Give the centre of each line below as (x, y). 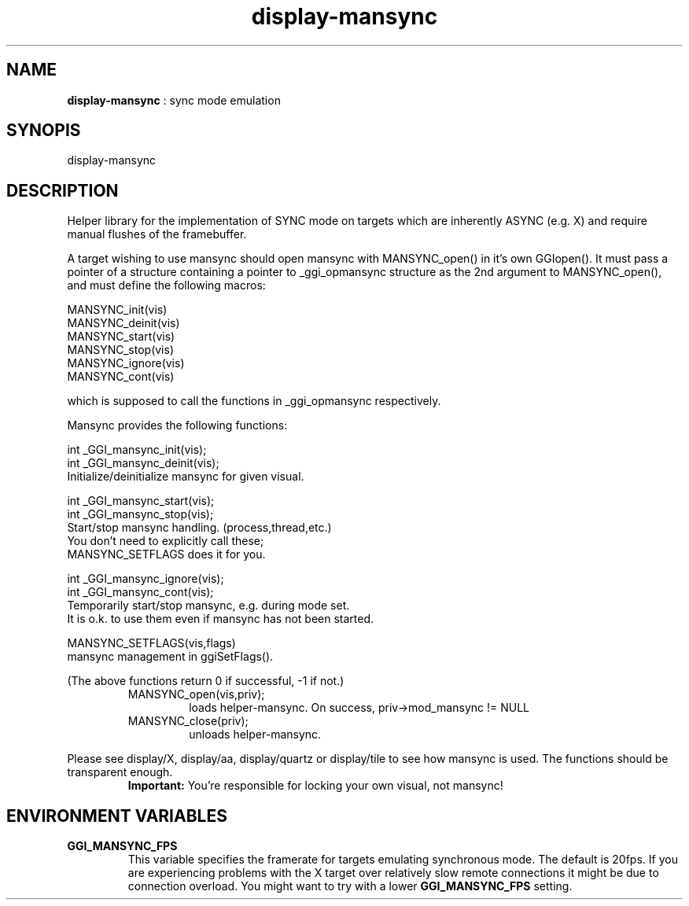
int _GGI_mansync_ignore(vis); (146, 579)
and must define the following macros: (166, 285)
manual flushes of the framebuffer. (157, 234)
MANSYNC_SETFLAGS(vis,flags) (151, 643)
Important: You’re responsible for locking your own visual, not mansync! (315, 786)
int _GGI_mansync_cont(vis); (140, 592)
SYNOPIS (44, 131)
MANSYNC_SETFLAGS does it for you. (166, 554)
